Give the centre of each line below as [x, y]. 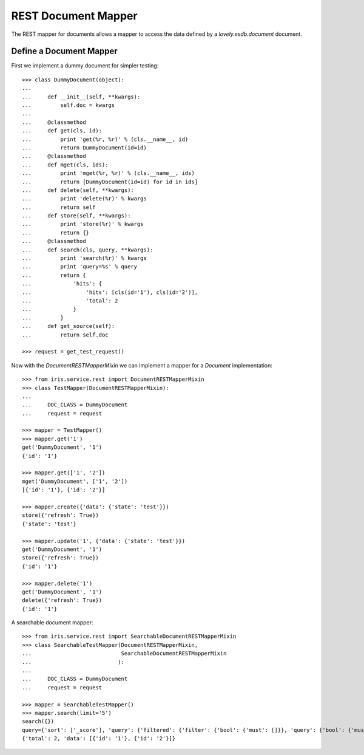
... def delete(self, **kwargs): [78, 190]
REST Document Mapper [74, 16]
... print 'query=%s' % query [80, 267]
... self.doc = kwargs [69, 105]
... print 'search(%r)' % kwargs [84, 258]
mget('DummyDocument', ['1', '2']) [75, 481]
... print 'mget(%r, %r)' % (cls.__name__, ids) [109, 173]
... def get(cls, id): [62, 131]
